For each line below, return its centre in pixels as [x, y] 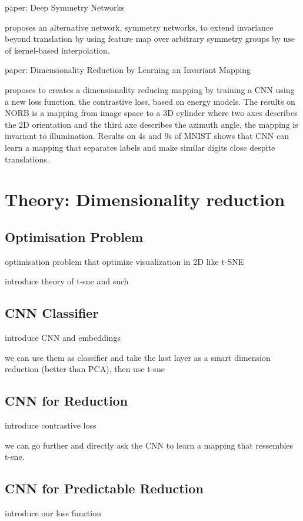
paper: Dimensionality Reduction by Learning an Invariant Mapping [128, 70]
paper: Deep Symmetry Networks [65, 7]
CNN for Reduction [66, 401]
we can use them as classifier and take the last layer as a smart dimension [138, 357]
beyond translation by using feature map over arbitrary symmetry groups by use [150, 39]
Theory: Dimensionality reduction [145, 199]
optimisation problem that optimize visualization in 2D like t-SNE [124, 261]
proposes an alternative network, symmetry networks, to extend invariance [139, 27]
